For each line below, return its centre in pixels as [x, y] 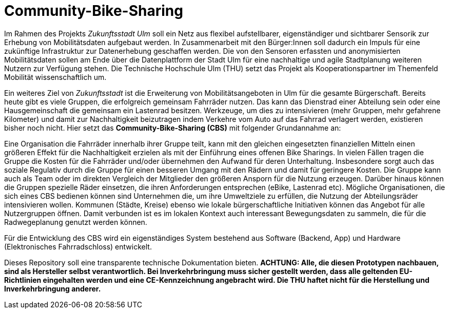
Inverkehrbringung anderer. [53, 288]
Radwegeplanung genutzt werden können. [76, 222]
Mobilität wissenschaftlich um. [55, 77]
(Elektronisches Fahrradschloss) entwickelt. [78, 246]
